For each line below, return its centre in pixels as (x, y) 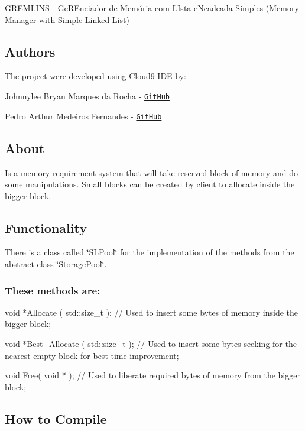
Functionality (46, 227)
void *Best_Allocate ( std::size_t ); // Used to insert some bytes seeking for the (151, 344)
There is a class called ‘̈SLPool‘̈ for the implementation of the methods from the (150, 252)
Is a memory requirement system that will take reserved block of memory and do (151, 172)
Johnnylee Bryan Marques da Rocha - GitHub (87, 95)
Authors (30, 51)
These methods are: (53, 290)
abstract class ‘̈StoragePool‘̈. (56, 264)
